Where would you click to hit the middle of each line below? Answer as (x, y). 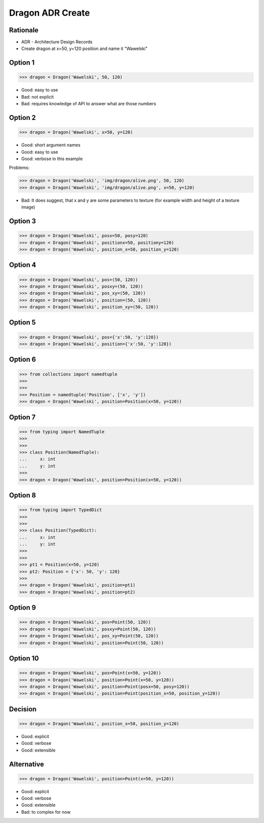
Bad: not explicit (37, 97)
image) (28, 207)
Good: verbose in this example (52, 159)
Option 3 (22, 221)
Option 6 (22, 360)
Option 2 (22, 118)
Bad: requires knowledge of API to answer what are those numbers (89, 104)
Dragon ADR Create (49, 13)
